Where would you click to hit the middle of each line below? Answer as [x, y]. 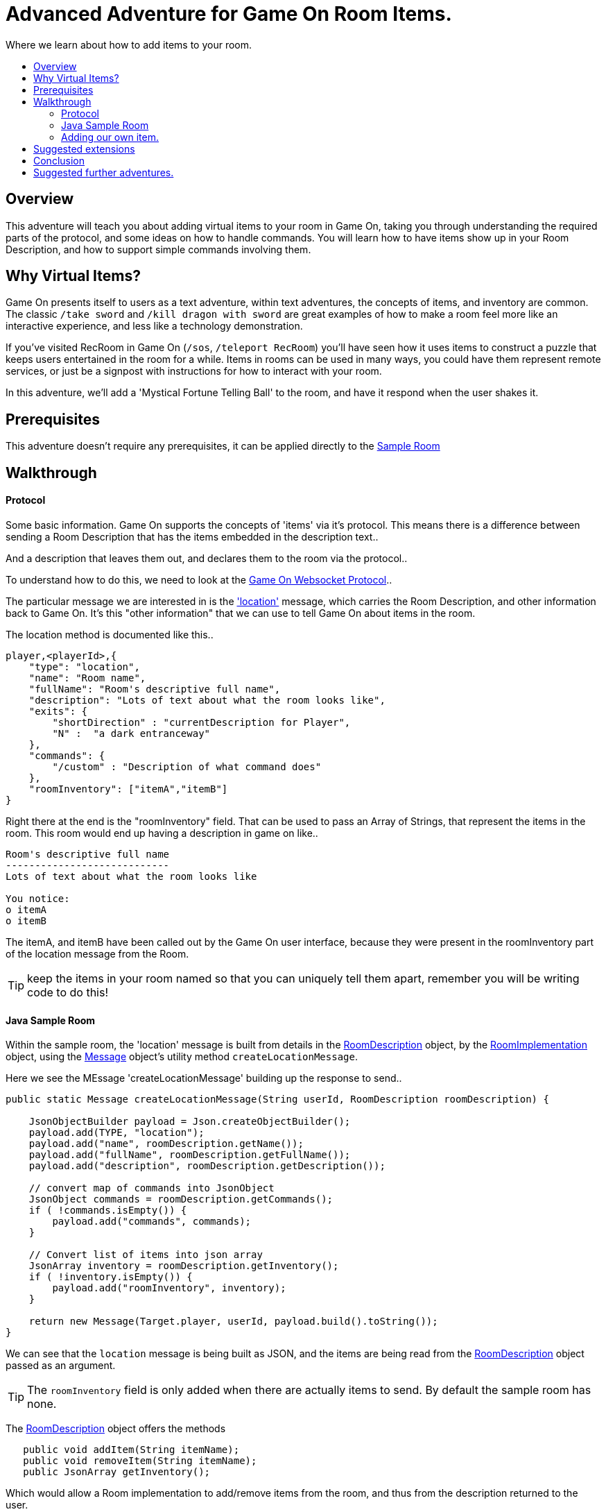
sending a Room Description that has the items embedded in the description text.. [192, 536]
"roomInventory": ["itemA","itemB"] [128, 789]
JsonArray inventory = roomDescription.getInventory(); [184, 1266]
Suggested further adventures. [104, 172]
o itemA [26, 909]
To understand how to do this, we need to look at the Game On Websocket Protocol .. [199, 579]
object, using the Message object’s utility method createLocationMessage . [182, 1057]
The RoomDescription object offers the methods [116, 1429]
